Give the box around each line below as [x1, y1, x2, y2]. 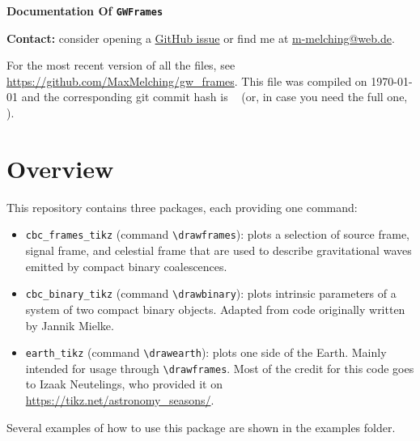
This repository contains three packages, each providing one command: [6, 198, 358, 215]
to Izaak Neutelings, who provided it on [25, 375, 223, 392]
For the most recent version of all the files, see [6, 57, 235, 74]
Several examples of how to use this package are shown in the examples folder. [6, 418, 396, 435]
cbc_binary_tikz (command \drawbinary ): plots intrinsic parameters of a [25, 285, 397, 302]
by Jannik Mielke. [25, 316, 114, 333]
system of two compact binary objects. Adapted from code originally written [25, 300, 405, 317]
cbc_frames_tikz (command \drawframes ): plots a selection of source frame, [25, 226, 409, 243]
